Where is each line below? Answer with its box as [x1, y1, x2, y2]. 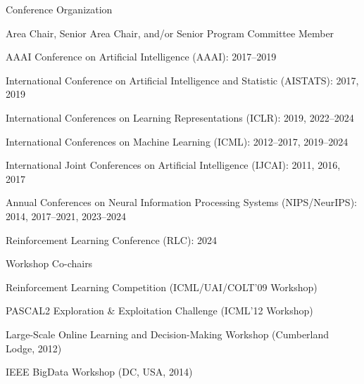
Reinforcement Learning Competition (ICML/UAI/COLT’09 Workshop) [6, 279, 318, 294]
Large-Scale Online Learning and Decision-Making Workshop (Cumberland [6, 326, 330, 341]
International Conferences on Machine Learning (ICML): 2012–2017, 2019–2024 [6, 134, 349, 148]
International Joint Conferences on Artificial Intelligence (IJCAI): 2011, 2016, [6, 158, 341, 172]
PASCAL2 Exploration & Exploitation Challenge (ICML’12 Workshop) [6, 303, 313, 318]
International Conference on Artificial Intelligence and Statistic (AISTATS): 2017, [6, 72, 359, 87]
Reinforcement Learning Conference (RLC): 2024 [6, 232, 217, 247]
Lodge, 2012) [6, 340, 62, 355]
